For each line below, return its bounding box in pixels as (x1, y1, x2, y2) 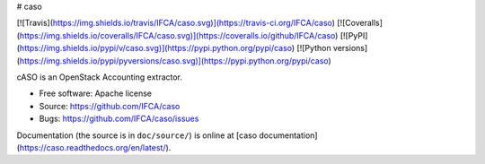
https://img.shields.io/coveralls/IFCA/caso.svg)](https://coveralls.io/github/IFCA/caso (19, 30, 336, 40)
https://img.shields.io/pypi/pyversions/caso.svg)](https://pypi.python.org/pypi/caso (19, 55, 329, 66)
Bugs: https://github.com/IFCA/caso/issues (39, 113, 199, 125)
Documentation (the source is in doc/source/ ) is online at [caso (16, 130, 258, 141)
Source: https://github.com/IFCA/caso (39, 100, 181, 111)
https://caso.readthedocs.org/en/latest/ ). (19, 142, 172, 152)
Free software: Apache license (39, 88, 153, 99)
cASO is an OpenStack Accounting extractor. (16, 72, 183, 82)
